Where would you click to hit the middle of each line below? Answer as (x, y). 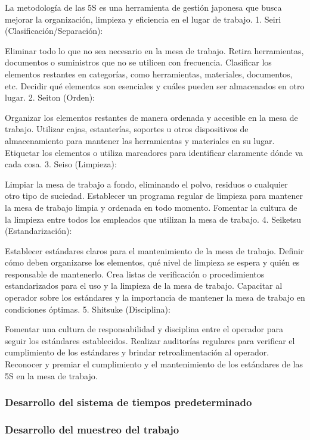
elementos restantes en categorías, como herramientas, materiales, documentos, (149, 74)
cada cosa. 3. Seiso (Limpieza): (61, 164)
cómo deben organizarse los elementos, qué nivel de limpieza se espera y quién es (152, 262)
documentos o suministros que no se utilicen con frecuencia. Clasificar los (138, 62)
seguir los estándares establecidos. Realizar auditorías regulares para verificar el (150, 340)
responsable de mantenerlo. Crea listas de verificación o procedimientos (135, 274)
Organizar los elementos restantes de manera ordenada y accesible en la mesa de (151, 117)
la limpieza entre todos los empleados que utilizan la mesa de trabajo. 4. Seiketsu (153, 219)
